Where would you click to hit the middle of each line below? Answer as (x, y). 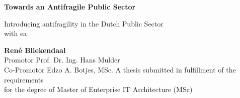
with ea (16, 33)
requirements (24, 79)
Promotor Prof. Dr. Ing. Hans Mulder (62, 60)
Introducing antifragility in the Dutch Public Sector (84, 23)
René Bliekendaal (35, 50)
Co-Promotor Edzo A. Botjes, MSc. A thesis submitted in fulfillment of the (120, 69)
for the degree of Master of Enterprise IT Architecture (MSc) (98, 89)
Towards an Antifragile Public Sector (70, 6)
